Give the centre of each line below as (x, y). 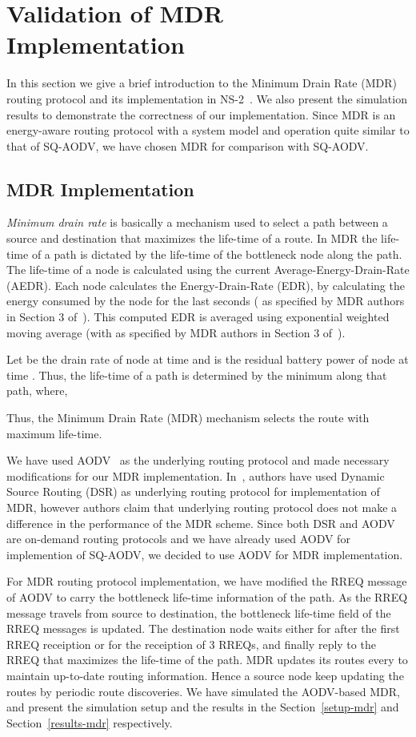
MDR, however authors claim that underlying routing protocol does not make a (202, 507)
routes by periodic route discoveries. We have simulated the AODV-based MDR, (203, 691)
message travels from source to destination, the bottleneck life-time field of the (199, 612)
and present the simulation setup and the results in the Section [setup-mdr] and (203, 707)
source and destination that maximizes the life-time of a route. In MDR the (192, 238)
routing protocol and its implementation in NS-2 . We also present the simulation (207, 98)
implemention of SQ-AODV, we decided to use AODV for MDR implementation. (205, 554)
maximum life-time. (54, 433)
